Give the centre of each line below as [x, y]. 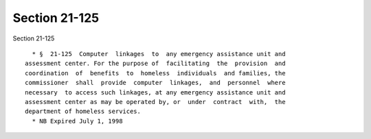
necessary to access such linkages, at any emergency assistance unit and [155, 92]
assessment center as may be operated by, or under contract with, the [155, 102]
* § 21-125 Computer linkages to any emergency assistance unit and [159, 54]
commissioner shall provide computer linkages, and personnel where [155, 83]
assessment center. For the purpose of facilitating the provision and [155, 64]
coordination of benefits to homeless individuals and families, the [155, 73]
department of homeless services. [83, 112]
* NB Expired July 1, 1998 [77, 121]
